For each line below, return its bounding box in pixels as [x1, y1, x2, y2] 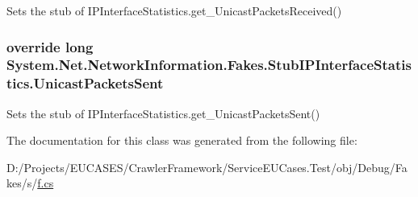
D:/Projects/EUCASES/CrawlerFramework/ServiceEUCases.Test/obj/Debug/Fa [6, 158, 408, 175]
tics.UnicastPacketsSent [6, 73, 164, 93]
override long [6, 36, 94, 56]
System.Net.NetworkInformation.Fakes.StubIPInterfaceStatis [6, 55, 412, 75]
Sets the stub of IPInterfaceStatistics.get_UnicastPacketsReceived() [6, 2, 342, 18]
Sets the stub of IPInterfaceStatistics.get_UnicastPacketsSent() [6, 105, 320, 121]
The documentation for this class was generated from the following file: [6, 132, 357, 149]
